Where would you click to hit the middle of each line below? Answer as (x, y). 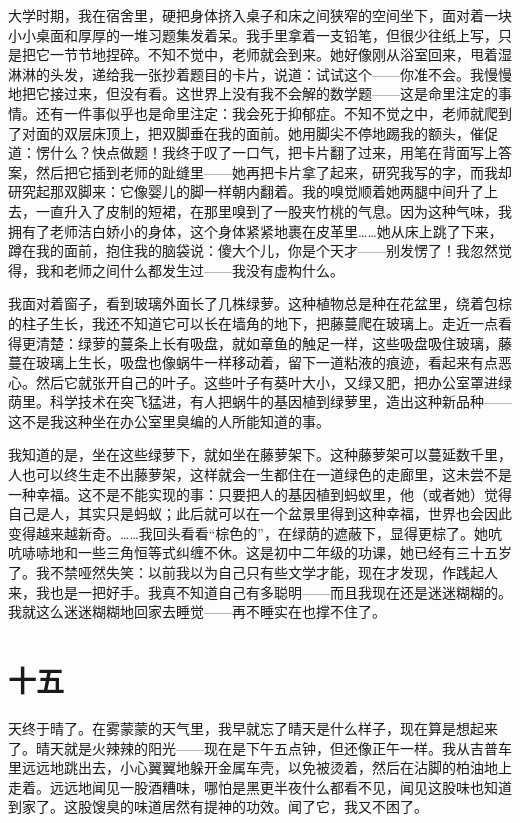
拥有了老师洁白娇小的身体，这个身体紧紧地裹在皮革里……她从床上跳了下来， (255, 230)
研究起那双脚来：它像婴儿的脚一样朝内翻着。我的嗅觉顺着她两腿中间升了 (246, 191)
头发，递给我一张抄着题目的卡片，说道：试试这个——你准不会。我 (266, 73)
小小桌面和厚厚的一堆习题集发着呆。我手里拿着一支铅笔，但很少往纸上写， (253, 34)
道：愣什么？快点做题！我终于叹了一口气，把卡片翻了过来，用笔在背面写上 (253, 152)
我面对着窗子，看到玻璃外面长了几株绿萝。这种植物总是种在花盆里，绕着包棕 (260, 303)
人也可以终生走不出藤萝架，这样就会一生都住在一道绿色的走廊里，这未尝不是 (260, 474)
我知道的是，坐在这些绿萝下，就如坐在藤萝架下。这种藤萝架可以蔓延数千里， (260, 454)
